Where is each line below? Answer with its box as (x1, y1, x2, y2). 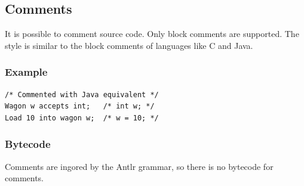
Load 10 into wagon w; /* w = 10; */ (5, 113, 159, 122)
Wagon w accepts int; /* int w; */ (5, 102, 155, 111)
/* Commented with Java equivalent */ (5, 90, 159, 99)
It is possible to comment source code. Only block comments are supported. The (5, 27, 299, 40)
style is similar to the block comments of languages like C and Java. (5, 39, 253, 51)
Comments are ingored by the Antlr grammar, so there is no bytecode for (5, 160, 274, 172)
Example (5, 64, 48, 79)
